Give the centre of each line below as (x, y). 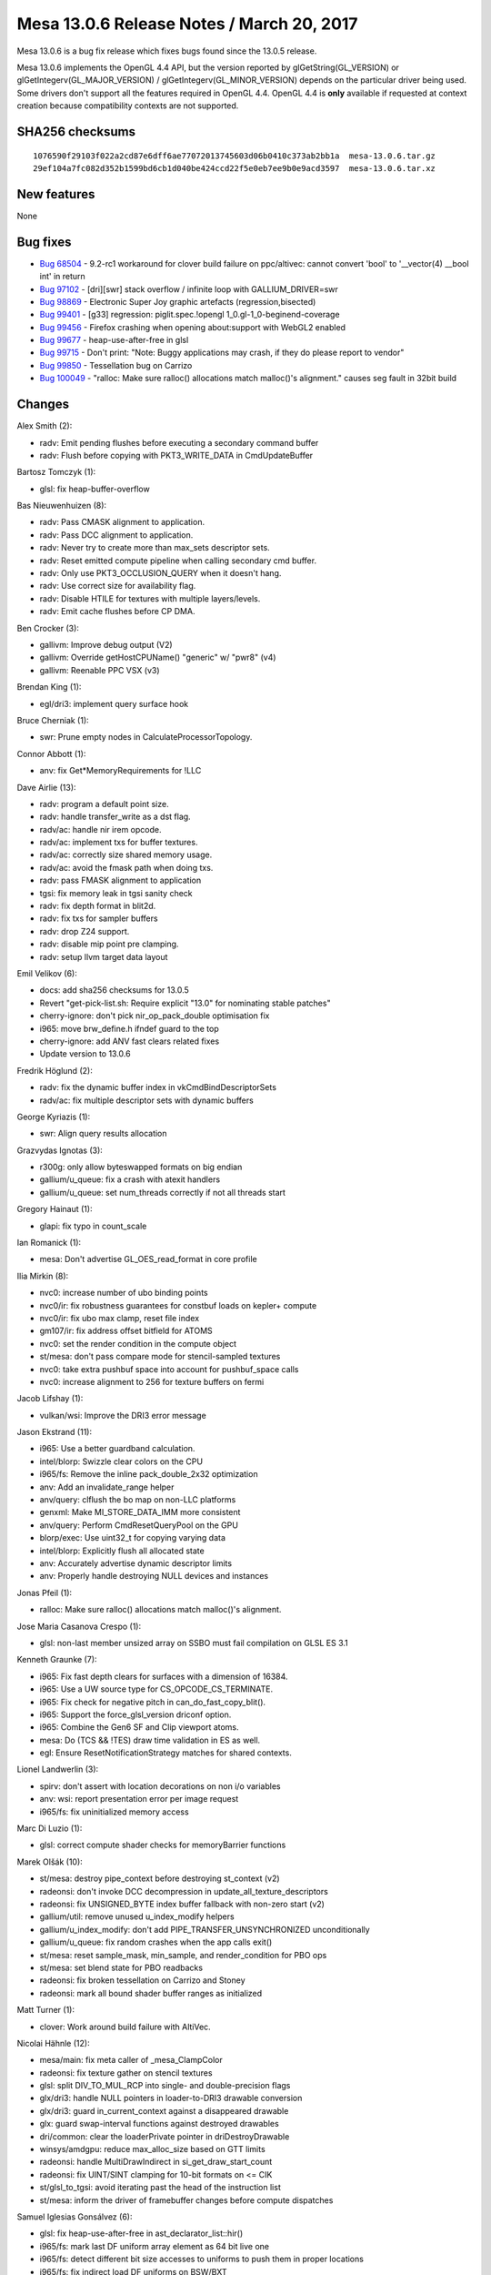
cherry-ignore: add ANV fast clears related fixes (130, 1041)
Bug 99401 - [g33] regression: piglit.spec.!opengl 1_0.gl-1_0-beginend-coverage (190, 315)
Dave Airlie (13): (46, 787)
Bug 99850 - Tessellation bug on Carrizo (116, 365)
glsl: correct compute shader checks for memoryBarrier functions (163, 1845)
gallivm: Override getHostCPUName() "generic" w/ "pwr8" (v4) (158, 657)
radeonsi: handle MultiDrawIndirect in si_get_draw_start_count (156, 2162)
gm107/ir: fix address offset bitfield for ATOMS (126, 1331)
